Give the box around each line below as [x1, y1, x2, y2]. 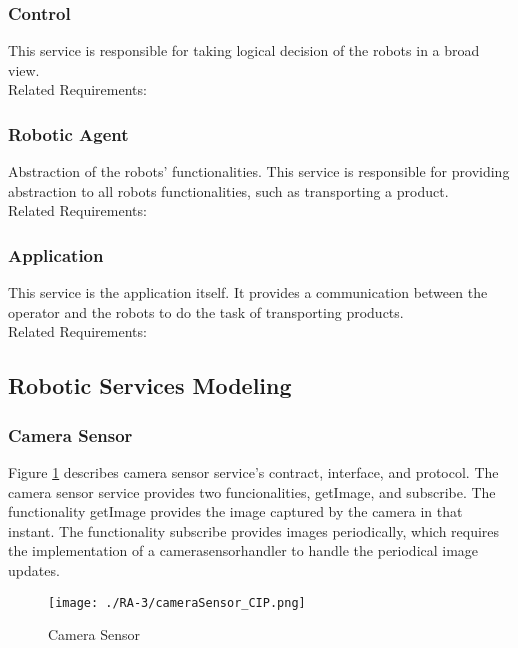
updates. [8, 559, 60, 580]
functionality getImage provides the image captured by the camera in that [8, 501, 463, 522]
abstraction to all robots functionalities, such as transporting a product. [8, 180, 449, 201]
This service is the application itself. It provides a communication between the [8, 282, 488, 303]
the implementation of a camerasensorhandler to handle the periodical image [8, 540, 479, 561]
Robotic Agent [8, 121, 129, 146]
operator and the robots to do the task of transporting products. [8, 301, 404, 322]
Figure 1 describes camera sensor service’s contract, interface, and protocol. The [8, 462, 499, 482]
